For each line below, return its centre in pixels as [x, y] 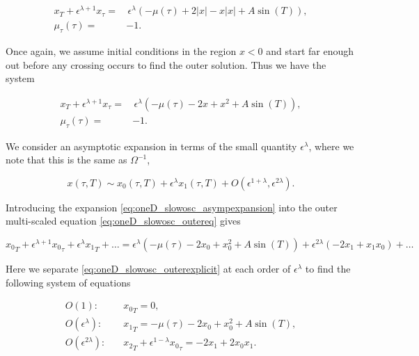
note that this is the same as [66, 160]
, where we [331, 146]
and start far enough [310, 50]
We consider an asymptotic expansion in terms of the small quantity [151, 146]
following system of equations [68, 282]
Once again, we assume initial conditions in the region [121, 50]
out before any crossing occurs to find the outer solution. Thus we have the [166, 64]
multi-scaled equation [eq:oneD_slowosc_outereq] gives [123, 221]
